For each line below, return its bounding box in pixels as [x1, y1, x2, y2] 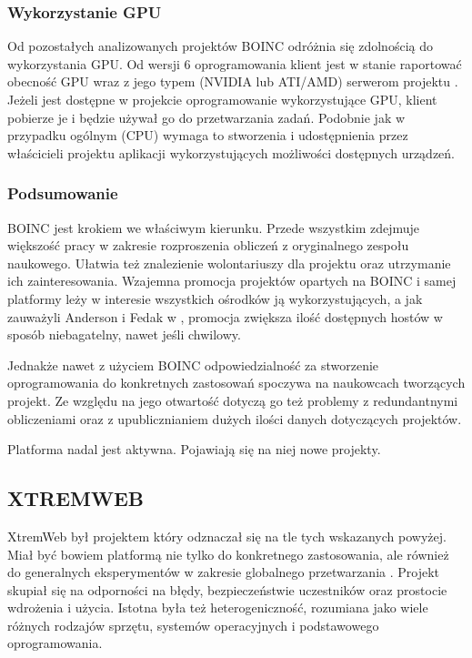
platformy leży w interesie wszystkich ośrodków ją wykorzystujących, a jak [7, 289, 423, 308]
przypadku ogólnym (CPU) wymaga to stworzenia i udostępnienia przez [7, 126, 408, 145]
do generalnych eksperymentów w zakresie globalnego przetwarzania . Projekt [7, 562, 440, 582]
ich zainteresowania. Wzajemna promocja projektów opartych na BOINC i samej [7, 271, 457, 290]
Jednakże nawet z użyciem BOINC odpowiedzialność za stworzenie [7, 355, 379, 374]
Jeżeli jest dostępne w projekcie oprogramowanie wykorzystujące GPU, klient [7, 90, 437, 108]
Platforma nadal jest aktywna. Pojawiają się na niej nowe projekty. [7, 440, 381, 459]
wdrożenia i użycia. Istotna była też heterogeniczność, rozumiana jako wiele [7, 598, 428, 617]
